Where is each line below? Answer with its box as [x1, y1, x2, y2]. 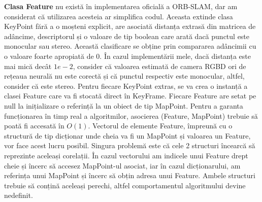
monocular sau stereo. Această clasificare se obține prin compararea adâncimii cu [4, 41, 256, 51]
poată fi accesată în [4, 120, 64, 131]
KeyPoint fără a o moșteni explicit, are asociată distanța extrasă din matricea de [4, 21, 256, 31]
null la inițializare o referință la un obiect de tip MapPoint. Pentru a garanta [4, 100, 243, 111]
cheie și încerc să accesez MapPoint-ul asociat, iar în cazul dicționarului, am [4, 160, 241, 171]
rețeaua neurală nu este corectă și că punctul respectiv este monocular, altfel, [4, 71, 245, 81]
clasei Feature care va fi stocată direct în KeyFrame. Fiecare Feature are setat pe [4, 90, 256, 101]
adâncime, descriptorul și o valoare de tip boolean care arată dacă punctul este [4, 30, 250, 41]
